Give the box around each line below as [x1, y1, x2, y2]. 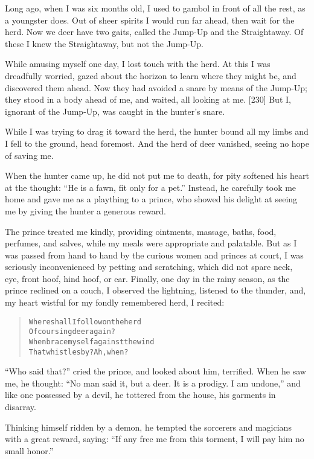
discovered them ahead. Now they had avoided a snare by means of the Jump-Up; [5, 81, 307, 94]
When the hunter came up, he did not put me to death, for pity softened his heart [5, 169, 309, 182]
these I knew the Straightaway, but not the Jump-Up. [5, 37, 203, 50]
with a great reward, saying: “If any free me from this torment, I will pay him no [5, 432, 304, 445]
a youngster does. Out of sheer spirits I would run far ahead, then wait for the [5, 13, 295, 26]
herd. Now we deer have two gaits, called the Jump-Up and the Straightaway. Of [5, 25, 304, 38]
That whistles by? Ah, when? [28, 347, 129, 356]
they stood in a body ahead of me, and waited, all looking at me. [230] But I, [5, 93, 291, 106]
